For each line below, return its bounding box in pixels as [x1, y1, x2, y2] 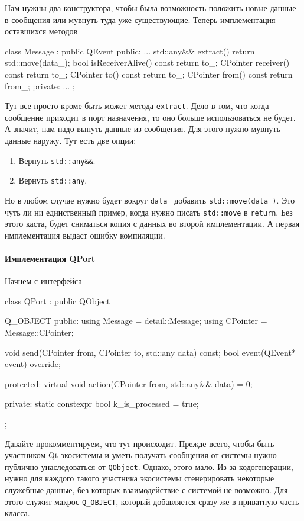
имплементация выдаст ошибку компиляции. [5, 229, 165, 241]
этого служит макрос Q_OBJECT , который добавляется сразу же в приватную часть [5, 495, 299, 507]
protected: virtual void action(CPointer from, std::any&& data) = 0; [5, 377, 253, 390]
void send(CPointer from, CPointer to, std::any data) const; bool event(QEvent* [5, 346, 296, 358]
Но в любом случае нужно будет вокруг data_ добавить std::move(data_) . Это [5, 194, 295, 206]
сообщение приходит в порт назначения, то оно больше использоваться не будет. [5, 111, 296, 123]
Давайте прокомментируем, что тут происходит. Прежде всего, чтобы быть [5, 437, 274, 449]
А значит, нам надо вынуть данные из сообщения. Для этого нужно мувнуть [5, 123, 280, 135]
